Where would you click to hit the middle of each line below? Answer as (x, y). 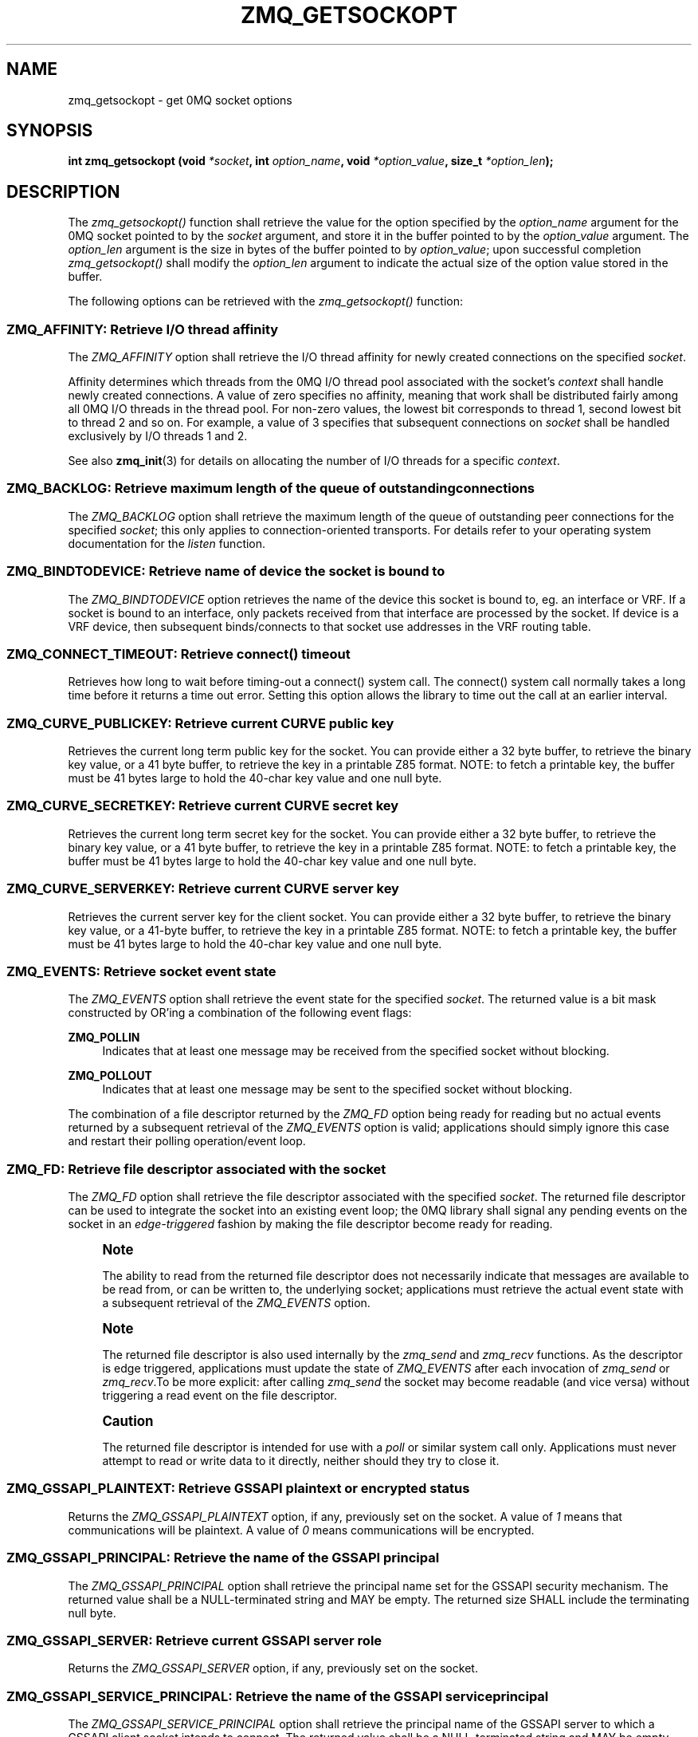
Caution (128, 1422)
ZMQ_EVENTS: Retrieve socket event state (141, 971)
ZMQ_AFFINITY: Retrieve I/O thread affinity (143, 329)
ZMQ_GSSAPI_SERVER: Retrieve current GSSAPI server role (194, 1640)
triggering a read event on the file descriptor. (220, 1396)
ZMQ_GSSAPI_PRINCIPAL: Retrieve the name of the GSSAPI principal (223, 1558)
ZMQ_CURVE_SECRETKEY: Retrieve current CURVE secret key (203, 806)
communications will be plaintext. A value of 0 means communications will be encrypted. (301, 1530)
